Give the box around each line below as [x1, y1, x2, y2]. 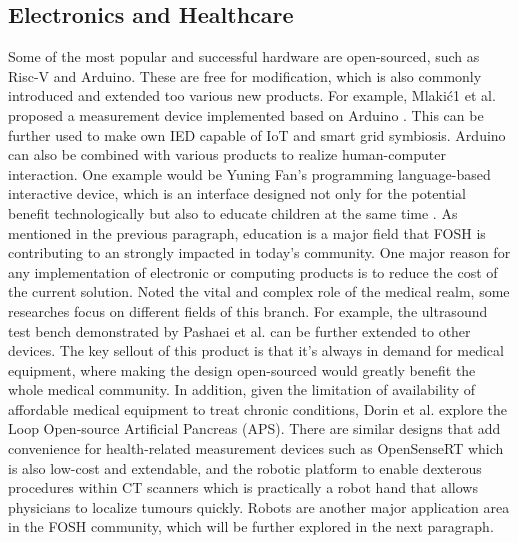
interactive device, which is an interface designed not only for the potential [8, 183, 466, 204]
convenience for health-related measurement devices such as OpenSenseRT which [8, 438, 504, 459]
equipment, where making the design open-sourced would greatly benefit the [8, 359, 476, 380]
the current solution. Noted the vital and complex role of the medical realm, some [8, 281, 510, 302]
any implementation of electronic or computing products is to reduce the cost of [8, 261, 498, 282]
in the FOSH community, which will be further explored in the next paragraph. [8, 516, 494, 537]
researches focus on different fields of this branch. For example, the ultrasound [8, 300, 488, 321]
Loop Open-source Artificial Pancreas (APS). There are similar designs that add [8, 418, 501, 439]
